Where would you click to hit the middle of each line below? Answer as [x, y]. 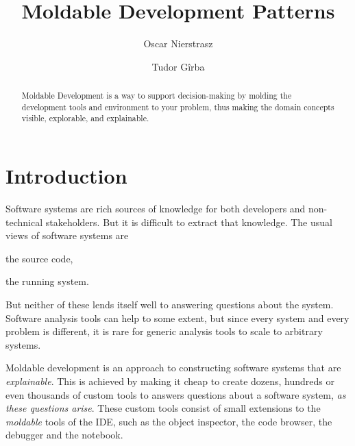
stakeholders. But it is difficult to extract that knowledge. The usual [189, 222]
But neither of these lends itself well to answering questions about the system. [170, 304]
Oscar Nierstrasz [178, 44]
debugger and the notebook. [64, 435]
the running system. [47, 281]
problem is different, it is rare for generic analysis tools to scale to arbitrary [164, 331]
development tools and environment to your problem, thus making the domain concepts [178, 107]
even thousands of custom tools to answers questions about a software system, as [176, 394]
